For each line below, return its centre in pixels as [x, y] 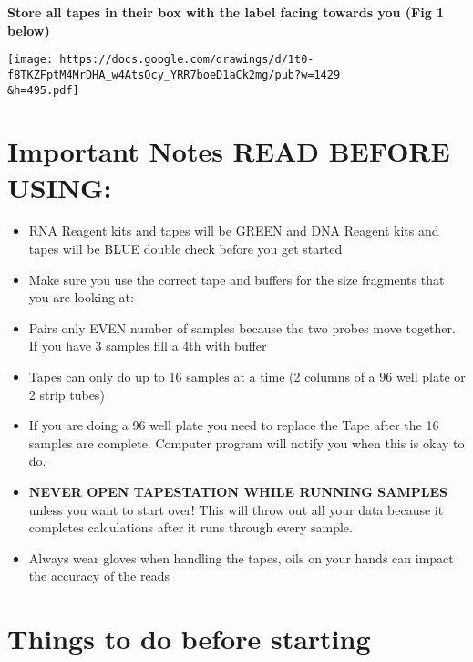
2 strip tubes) [67, 394]
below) [29, 30]
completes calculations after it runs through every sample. [190, 527]
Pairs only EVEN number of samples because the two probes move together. [242, 327]
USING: [60, 187]
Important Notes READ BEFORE [229, 151]
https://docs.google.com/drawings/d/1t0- [187, 60]
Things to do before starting [189, 639]
